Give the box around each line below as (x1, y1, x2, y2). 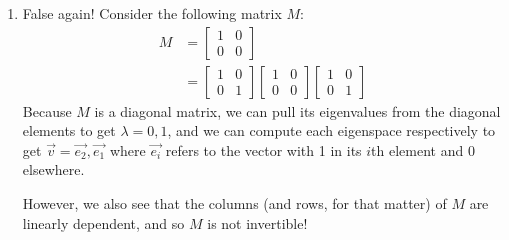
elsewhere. (22, 159, 85, 180)
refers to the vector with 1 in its (165, 139, 362, 160)
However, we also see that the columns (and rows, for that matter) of (22, 193, 447, 214)
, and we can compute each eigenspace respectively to (167, 120, 496, 141)
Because (22, 100, 72, 121)
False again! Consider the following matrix (22, 3, 282, 23)
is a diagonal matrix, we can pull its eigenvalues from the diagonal (94, 100, 501, 121)
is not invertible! (207, 212, 308, 233)
